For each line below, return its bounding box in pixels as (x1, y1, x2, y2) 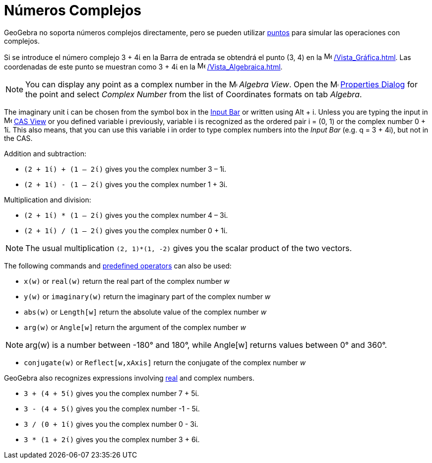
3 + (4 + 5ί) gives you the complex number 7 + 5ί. (24, 389, 199, 397)
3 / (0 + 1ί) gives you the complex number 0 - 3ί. (24, 419, 198, 428)
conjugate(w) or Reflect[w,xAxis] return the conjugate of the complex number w (24, 358, 306, 367)
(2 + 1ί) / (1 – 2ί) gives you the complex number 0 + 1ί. (24, 226, 228, 235)
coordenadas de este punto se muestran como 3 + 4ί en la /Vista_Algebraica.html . (4, 62, 283, 71)
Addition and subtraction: (4, 149, 87, 158)
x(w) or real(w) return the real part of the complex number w (24, 276, 230, 285)
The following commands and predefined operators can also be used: (4, 261, 232, 270)
